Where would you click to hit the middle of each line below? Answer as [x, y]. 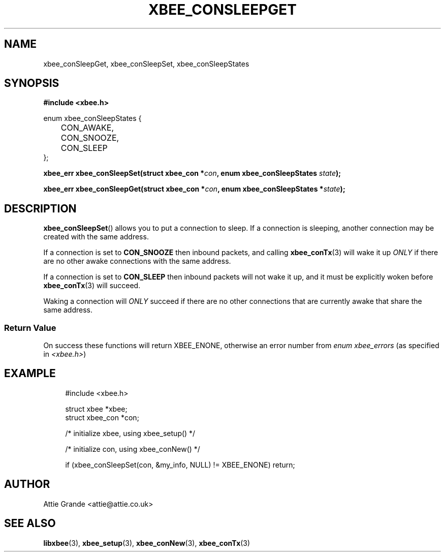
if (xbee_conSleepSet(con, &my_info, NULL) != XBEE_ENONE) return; [180, 465]
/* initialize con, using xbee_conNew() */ [133, 449]
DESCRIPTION [40, 208]
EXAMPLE [30, 374]
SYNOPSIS [32, 83]
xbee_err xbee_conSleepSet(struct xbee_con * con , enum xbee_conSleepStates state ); [192, 173]
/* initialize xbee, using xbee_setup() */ [130, 433]
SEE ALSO [30, 523]
